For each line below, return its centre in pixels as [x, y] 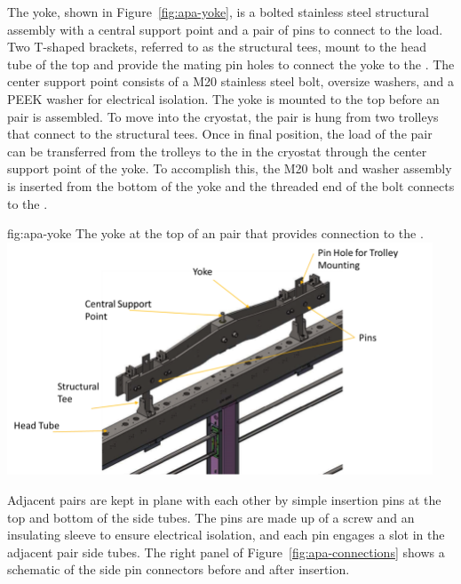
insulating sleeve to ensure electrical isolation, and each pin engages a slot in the [226, 535]
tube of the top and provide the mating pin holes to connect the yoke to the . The [231, 64]
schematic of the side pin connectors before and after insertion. [179, 569]
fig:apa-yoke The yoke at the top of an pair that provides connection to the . [215, 233]
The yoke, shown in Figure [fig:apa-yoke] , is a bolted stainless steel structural [218, 12]
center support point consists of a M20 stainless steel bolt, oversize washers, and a [231, 81]
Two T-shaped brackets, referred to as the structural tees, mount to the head [217, 47]
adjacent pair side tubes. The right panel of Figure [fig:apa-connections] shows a [226, 552]
